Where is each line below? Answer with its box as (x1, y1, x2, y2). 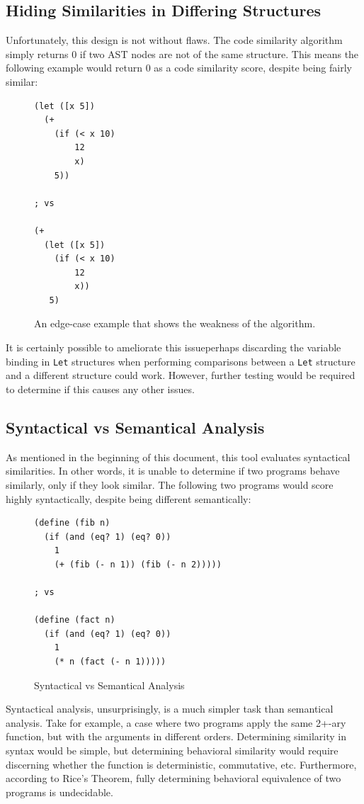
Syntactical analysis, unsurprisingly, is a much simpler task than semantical (6, 701, 334, 716)
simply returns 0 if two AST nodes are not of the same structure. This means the (6, 46, 359, 61)
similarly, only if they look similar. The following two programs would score (6, 477, 334, 492)
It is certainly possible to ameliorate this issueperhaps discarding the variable (6, 340, 341, 355)
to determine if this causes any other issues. (6, 381, 195, 396)
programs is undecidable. (6, 784, 113, 799)
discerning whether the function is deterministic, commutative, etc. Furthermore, (6, 757, 357, 771)
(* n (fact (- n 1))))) (54, 657, 166, 667)
